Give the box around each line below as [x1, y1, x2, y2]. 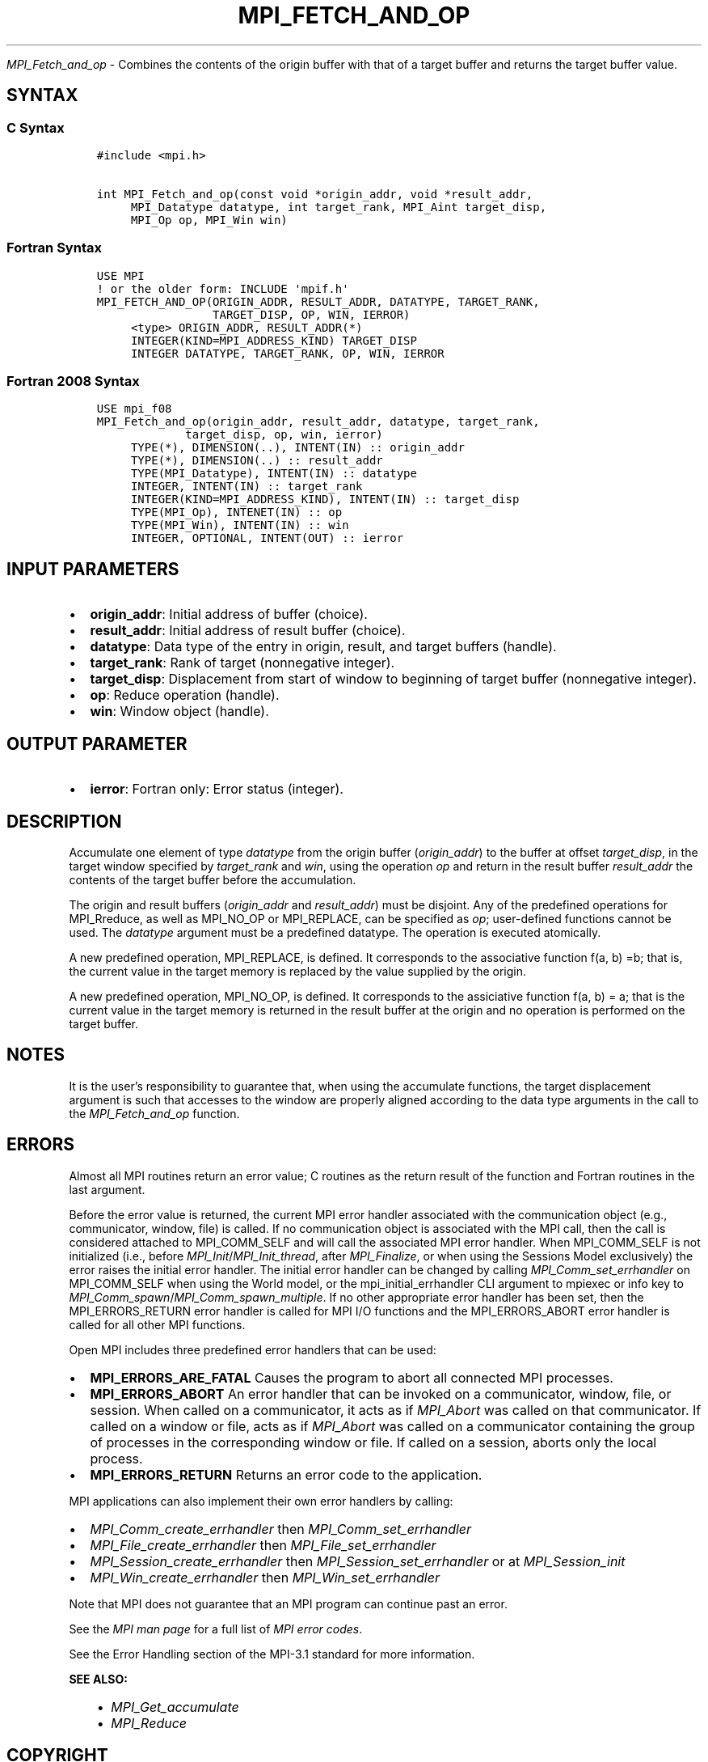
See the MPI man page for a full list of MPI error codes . [69, 1621, 363, 1636]
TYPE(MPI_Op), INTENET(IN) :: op [130, 506, 343, 519]
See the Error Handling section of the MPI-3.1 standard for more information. [69, 1646, 475, 1661]
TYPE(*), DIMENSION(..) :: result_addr [130, 454, 383, 468]
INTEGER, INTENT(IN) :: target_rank [130, 480, 363, 493]
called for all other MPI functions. [69, 1317, 246, 1332]
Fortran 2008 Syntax [6, 373, 140, 390]
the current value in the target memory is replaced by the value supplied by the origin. [69, 964, 526, 978]
